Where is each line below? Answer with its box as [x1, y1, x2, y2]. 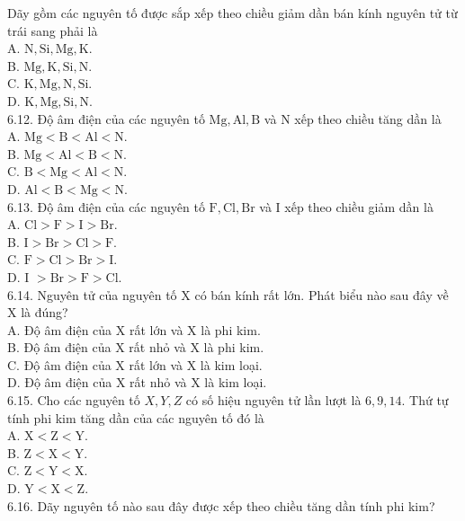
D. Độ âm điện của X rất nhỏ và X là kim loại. [7, 373, 267, 392]
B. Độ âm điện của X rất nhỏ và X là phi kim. [7, 338, 264, 357]
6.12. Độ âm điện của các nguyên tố [7, 109, 205, 128]
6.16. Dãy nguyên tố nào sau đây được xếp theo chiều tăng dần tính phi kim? [7, 496, 435, 515]
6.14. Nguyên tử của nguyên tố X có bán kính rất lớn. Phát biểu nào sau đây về [7, 285, 449, 304]
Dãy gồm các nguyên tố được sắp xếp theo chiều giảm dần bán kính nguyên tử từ [7, 4, 458, 22]
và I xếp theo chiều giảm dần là [259, 197, 434, 216]
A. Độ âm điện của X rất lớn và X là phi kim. [7, 320, 261, 339]
